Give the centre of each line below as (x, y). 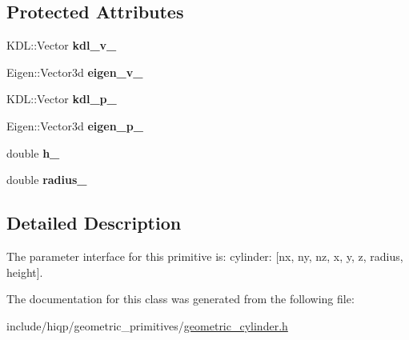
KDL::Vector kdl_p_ (62, 99)
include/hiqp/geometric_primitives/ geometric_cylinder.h (147, 325)
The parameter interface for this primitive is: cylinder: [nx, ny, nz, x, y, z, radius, (205, 256)
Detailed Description (94, 223)
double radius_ (47, 180)
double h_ (33, 152)
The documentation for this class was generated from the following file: (180, 299)
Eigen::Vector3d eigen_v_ (75, 72)
